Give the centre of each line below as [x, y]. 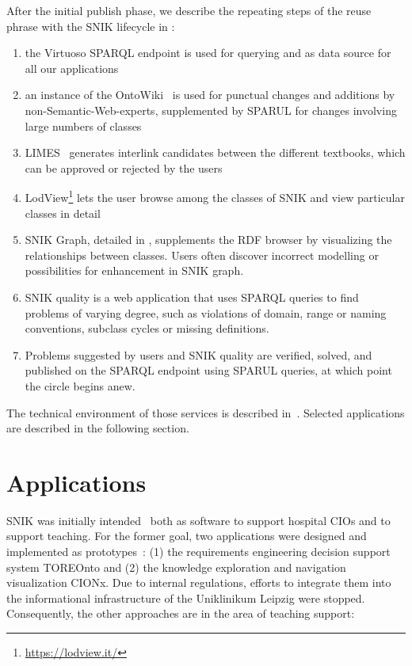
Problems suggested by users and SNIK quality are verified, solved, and [198, 354]
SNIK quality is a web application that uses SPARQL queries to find [192, 297]
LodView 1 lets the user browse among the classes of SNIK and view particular [215, 196]
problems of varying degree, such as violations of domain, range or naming [206, 312]
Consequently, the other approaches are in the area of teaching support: [181, 613]
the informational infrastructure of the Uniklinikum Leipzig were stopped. [186, 597]
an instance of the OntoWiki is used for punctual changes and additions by [210, 95]
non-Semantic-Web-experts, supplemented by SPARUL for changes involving [211, 110]
